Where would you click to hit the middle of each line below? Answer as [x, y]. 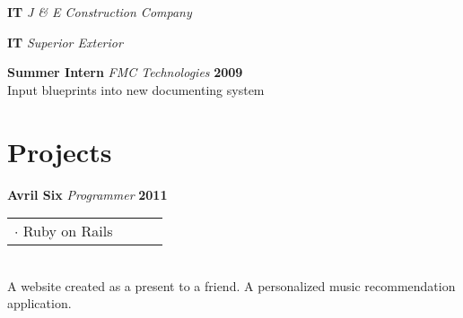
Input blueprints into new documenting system [136, 89]
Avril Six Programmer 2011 [87, 194]
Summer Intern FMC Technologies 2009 [125, 72]
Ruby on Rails [68, 231]
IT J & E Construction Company [100, 12]
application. [39, 303]
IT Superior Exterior [65, 42]
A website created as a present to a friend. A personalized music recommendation [231, 285]
